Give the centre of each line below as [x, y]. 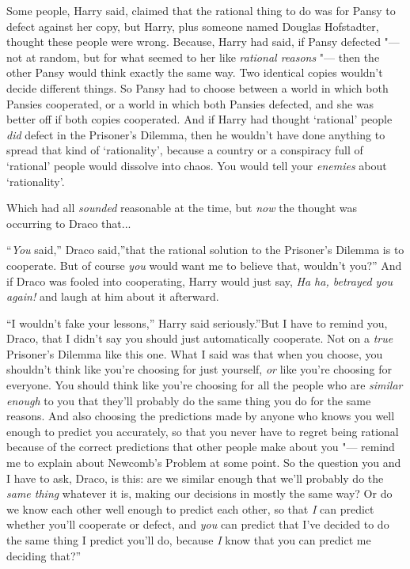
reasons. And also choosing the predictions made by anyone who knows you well [201, 416]
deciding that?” [44, 555]
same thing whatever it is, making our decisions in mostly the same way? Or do [199, 493]
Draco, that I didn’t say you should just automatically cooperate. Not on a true [200, 338]
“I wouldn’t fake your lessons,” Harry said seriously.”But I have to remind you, [197, 322]
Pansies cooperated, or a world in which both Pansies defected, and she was [190, 103]
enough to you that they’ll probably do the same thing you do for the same [189, 400]
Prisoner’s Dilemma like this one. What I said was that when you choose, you [195, 353]
